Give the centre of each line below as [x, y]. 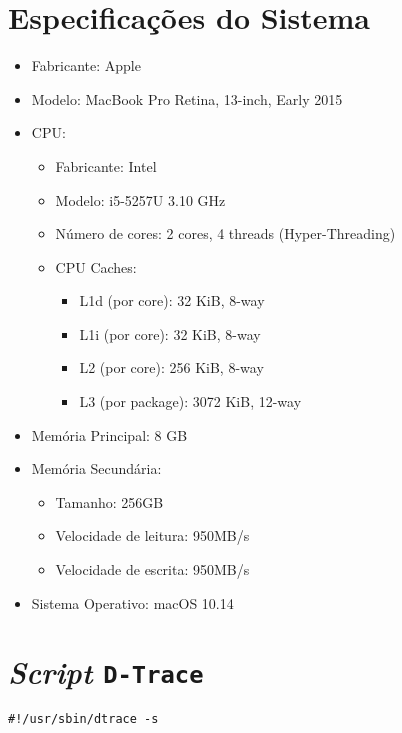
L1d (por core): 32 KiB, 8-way [172, 300]
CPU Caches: [96, 266]
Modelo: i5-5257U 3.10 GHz [140, 199]
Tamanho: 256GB [109, 501]
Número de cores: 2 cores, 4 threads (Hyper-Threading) [225, 233]
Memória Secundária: [96, 468]
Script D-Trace [106, 672]
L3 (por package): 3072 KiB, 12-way [190, 401]
